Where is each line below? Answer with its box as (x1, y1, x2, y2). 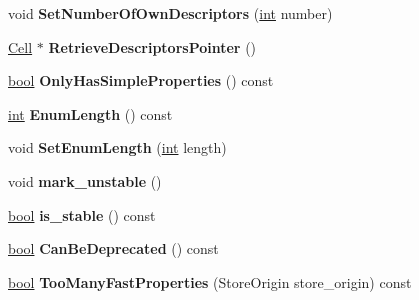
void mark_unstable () (8, 170, 162, 191)
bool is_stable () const (8, 204, 156, 225)
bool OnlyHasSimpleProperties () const (8, 70, 274, 91)
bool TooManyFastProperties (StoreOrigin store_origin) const (8, 271, 412, 292)
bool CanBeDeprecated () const (8, 238, 219, 259)
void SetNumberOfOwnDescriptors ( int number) (8, 3, 333, 23)
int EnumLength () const (8, 103, 173, 124)
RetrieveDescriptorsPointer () (48, 36, 257, 57)
